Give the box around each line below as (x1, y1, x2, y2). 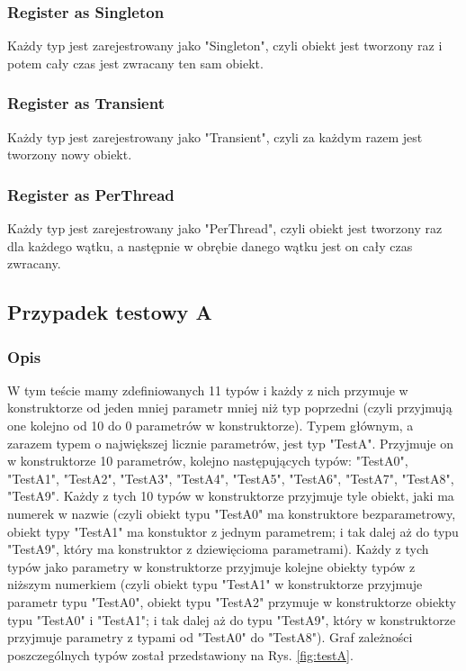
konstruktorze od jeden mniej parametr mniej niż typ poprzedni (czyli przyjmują (7, 398, 453, 417)
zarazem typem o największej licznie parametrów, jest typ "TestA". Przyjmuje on (7, 433, 453, 452)
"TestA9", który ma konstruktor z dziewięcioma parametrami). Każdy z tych (7, 540, 429, 558)
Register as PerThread (7, 183, 175, 205)
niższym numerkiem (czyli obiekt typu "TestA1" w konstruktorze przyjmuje (7, 575, 423, 594)
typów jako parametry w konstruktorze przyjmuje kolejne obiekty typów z (7, 557, 416, 576)
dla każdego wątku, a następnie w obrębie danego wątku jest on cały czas (7, 236, 413, 255)
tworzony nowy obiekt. (7, 145, 132, 164)
